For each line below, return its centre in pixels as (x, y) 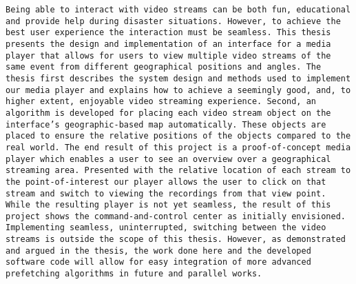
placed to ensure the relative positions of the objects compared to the (178, 136)
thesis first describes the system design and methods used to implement (178, 78)
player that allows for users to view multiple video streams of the (168, 55)
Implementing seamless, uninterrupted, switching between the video (166, 228)
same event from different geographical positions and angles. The (164, 67)
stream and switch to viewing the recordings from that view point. (166, 193)
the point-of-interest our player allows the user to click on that (166, 182)
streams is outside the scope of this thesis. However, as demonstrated (176, 240)
